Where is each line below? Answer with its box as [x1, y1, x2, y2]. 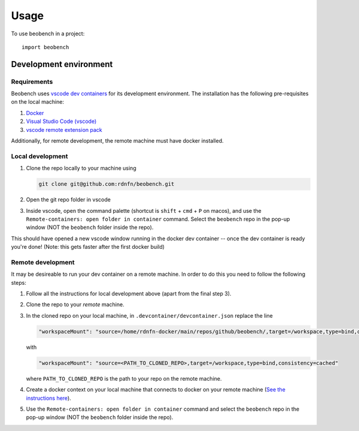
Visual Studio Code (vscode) [26, 117, 97, 125]
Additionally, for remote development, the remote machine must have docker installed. [11, 137, 224, 144]
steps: [11, 279, 26, 286]
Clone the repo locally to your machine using [26, 165, 137, 172]
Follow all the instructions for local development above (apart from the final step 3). [26, 290, 232, 297]
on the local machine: [11, 98, 64, 106]
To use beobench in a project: [11, 30, 85, 37]
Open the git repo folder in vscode [26, 196, 111, 203]
